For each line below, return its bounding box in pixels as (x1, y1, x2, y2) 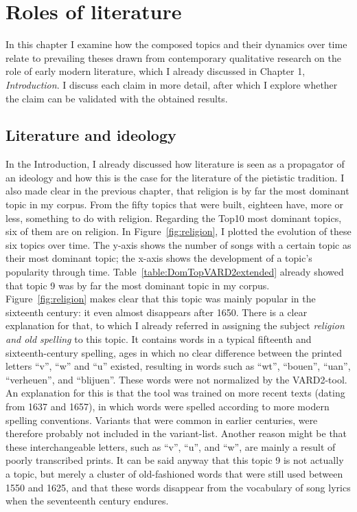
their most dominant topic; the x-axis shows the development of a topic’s (5, 251, 312, 265)
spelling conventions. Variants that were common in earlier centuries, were (5, 412, 318, 427)
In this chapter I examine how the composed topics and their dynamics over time (5, 37, 347, 52)
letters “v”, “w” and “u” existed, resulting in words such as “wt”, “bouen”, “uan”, (5, 359, 351, 373)
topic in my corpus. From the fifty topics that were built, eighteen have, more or (5, 197, 344, 212)
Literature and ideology (5, 124, 176, 146)
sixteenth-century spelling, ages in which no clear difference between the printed (5, 345, 342, 359)
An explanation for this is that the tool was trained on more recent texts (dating (5, 386, 345, 400)
